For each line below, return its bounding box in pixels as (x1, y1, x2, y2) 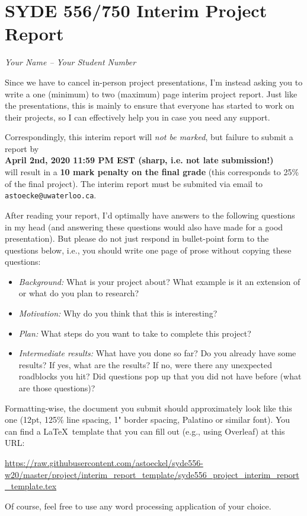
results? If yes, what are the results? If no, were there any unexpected (18, 358, 272, 371)
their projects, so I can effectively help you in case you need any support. (5, 110, 270, 123)
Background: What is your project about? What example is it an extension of (18, 275, 300, 287)
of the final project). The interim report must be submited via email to (5, 177, 263, 189)
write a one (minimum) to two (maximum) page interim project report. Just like (5, 87, 298, 100)
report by (5, 142, 39, 154)
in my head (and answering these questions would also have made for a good (5, 220, 283, 233)
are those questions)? (18, 382, 95, 394)
